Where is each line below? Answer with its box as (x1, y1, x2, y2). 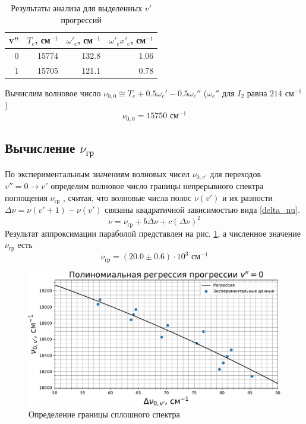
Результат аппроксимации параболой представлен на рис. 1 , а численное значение (5, 227, 301, 239)
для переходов (210, 167, 261, 180)
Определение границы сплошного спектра (29, 408, 180, 420)
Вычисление (5, 138, 75, 156)
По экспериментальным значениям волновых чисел (5, 167, 190, 180)
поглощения (5, 191, 48, 203)
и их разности (222, 191, 273, 203)
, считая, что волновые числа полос (62, 191, 192, 203)
